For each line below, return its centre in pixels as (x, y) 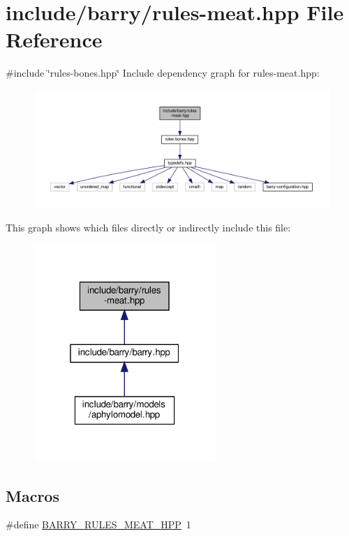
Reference (54, 39)
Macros (32, 495)
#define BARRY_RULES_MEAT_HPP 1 (98, 524)
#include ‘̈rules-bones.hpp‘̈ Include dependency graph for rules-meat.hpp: (163, 73)
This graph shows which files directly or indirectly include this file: (148, 228)
